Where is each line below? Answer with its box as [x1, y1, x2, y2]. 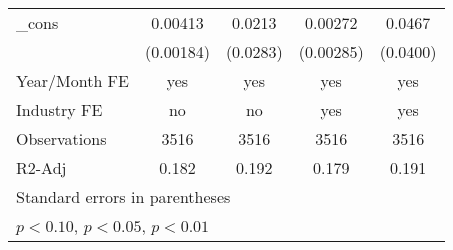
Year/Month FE [16, 69, 129, 92]
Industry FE [16, 98, 103, 121]
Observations [16, 127, 107, 150]
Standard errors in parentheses [16, 185, 231, 208]
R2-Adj [16, 156, 67, 179]
